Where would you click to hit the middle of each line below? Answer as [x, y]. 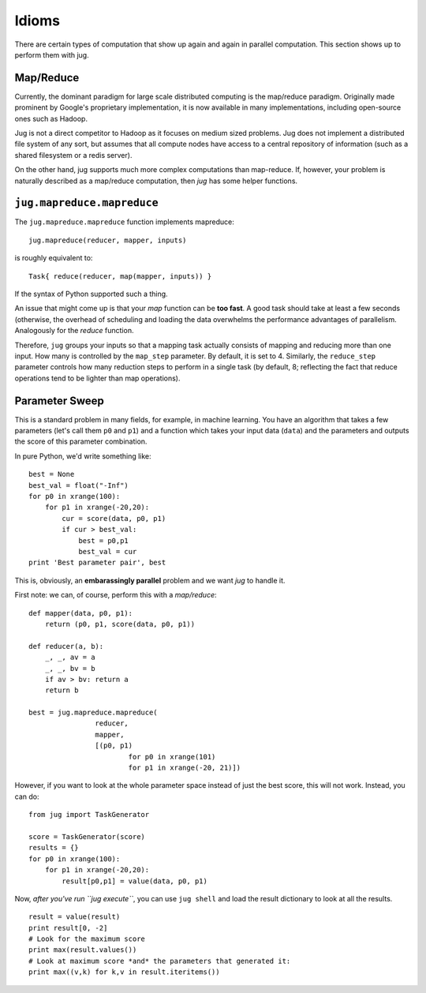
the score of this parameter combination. [81, 441]
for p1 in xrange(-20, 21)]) [184, 768]
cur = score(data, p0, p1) [114, 518]
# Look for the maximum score [87, 939]
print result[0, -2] [68, 928]
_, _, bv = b [70, 668]
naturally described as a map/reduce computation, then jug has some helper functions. [156, 181]
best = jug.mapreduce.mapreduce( [93, 713]
